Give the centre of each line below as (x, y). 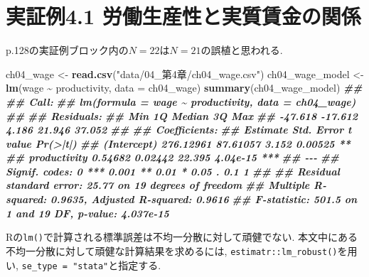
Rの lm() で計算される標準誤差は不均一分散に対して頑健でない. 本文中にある (182, 237)
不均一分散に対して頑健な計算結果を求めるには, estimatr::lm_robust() (172, 250)
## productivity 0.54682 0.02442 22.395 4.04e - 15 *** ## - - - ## (173, 157)
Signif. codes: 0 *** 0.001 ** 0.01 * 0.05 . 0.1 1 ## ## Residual (173, 171)
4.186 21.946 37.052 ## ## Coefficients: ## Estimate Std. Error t (179, 130)
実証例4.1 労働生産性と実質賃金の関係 (183, 16)
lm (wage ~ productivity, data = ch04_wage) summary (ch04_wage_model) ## (184, 88)
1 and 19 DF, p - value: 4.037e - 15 (87, 213)
